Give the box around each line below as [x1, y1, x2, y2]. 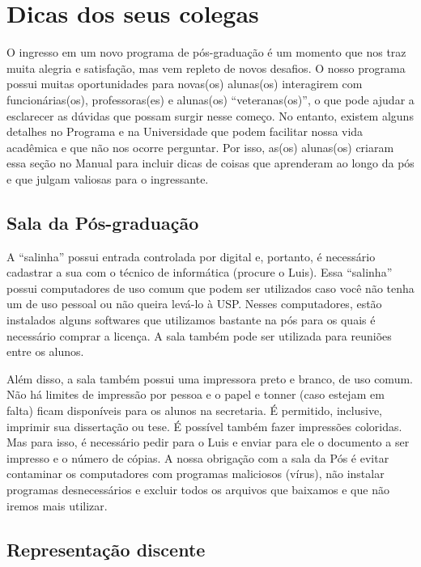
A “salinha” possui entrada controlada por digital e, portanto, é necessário [6, 248, 376, 264]
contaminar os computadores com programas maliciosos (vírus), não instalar [6, 465, 385, 482]
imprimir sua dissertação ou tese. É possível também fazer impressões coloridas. [6, 417, 402, 434]
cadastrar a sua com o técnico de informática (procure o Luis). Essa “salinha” [6, 264, 393, 281]
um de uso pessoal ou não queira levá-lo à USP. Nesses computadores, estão [6, 295, 382, 312]
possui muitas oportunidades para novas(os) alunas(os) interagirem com [6, 75, 363, 92]
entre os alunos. [6, 343, 84, 360]
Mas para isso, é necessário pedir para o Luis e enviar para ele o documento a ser [6, 434, 410, 451]
